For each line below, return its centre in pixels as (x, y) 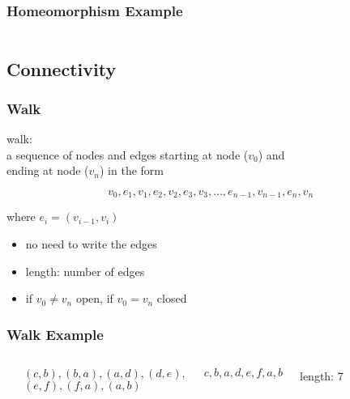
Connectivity (62, 68)
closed (172, 298)
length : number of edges (85, 271)
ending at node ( (48, 170)
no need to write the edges (91, 244)
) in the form (131, 170)
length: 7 (321, 376)
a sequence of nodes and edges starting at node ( (128, 154)
